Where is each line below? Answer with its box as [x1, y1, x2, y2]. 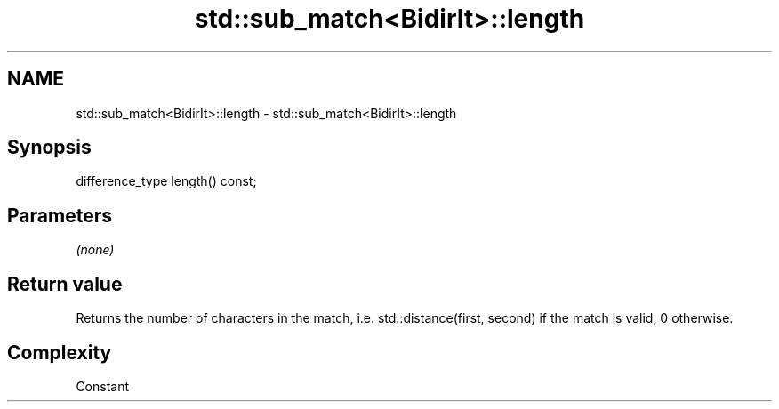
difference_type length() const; [76, 173, 257, 189]
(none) [76, 242, 115, 258]
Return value [7, 272, 123, 295]
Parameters [7, 204, 112, 227]
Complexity [7, 341, 112, 364]
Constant [76, 378, 130, 394]
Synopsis [7, 136, 92, 159]
